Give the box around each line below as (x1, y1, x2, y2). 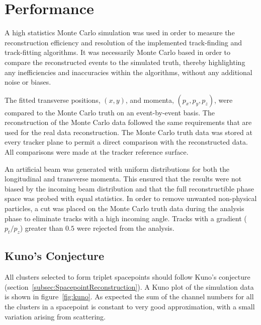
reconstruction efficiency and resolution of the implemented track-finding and (5, 37, 242, 47)
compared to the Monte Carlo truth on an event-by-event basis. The (5, 107, 215, 117)
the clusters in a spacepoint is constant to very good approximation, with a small (5, 301, 255, 311)
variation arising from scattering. (5, 311, 106, 321)
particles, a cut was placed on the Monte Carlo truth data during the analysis (5, 203, 244, 214)
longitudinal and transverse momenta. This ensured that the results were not (5, 173, 242, 184)
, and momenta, (125, 94, 174, 105)
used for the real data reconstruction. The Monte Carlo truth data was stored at (5, 126, 252, 137)
